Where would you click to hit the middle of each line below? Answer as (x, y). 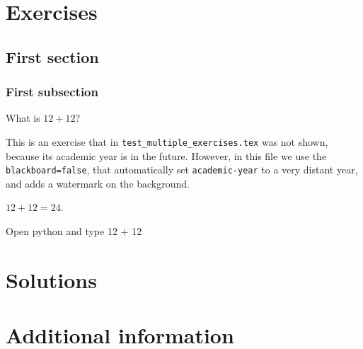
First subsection (52, 92)
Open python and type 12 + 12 (74, 231)
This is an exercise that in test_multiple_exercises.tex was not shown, (167, 141)
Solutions (51, 279)
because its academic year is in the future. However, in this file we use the (166, 155)
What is (23, 118)
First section (52, 56)
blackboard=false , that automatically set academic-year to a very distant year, (182, 170)
